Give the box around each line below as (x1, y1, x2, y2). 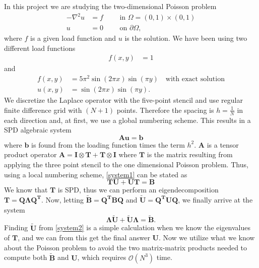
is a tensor (207, 139, 239, 150)
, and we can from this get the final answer (18, 232, 150, 243)
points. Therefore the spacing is (116, 104, 214, 115)
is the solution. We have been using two (124, 33, 247, 43)
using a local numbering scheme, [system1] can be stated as (4, 169, 187, 179)
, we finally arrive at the (178, 194, 253, 205)
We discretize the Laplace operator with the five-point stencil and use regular (4, 95, 243, 105)
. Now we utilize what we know (158, 232, 255, 243)
